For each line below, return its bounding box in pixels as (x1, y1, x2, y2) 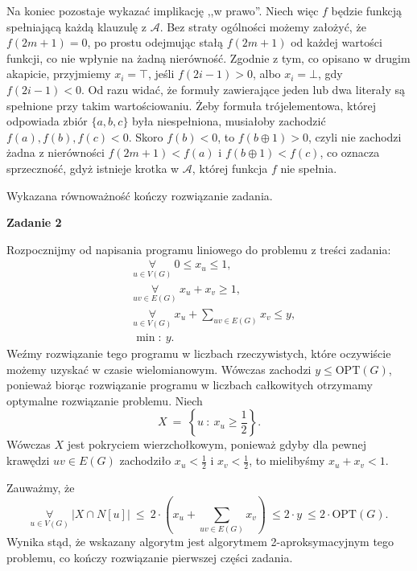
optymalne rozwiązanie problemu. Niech (6, 392, 203, 409)
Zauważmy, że (6, 479, 75, 495)
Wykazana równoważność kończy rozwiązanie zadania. (6, 187, 273, 203)
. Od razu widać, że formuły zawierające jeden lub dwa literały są (81, 80, 405, 97)
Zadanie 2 (6, 214, 62, 231)
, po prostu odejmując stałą (87, 34, 224, 51)
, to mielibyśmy (249, 452, 325, 469)
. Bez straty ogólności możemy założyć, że (159, 18, 366, 35)
